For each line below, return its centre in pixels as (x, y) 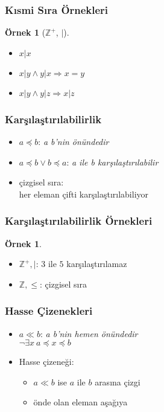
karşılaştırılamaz (97, 264)
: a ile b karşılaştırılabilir (112, 162)
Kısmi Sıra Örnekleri (57, 9)
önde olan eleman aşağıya (80, 402)
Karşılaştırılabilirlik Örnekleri (79, 221)
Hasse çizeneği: (46, 362)
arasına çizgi (118, 381)
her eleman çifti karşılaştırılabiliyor (84, 194)
